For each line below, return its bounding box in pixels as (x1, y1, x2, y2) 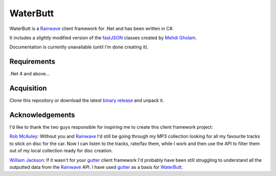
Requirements (9, 57, 56, 66)
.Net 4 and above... (9, 71, 50, 77)
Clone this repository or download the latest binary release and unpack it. (9, 97, 165, 104)
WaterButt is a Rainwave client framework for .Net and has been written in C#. (9, 25, 174, 32)
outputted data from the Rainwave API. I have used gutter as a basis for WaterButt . (9, 164, 183, 170)
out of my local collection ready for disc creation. (9, 148, 113, 154)
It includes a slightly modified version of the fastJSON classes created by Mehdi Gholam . (9, 35, 197, 41)
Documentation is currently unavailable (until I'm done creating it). (9, 44, 149, 50)
